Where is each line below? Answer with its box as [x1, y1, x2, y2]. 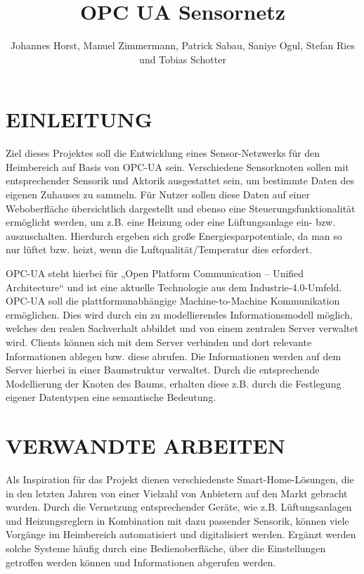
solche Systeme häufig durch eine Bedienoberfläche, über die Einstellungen [6, 541, 326, 556]
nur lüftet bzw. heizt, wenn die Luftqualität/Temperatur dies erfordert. [6, 242, 313, 257]
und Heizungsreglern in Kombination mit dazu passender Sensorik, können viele [6, 513, 349, 528]
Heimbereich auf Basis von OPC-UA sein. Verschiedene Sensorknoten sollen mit [6, 159, 349, 174]
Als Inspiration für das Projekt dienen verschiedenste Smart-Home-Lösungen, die [6, 472, 354, 487]
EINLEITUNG [6, 105, 153, 134]
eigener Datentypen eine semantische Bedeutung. [6, 390, 216, 404]
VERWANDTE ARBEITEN [6, 431, 285, 460]
